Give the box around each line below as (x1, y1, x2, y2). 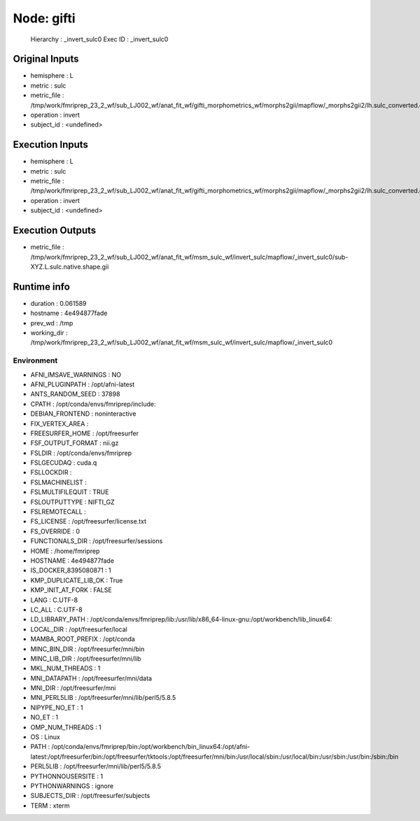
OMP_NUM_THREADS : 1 (30, 723, 101, 731)
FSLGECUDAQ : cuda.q (30, 458, 97, 467)
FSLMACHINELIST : (30, 478, 87, 486)
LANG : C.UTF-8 (30, 596, 78, 604)
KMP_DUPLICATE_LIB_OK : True (30, 576, 123, 584)
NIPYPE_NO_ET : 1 (30, 703, 83, 712)
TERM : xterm (30, 801, 70, 810)
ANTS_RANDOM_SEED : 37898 (30, 390, 120, 398)
